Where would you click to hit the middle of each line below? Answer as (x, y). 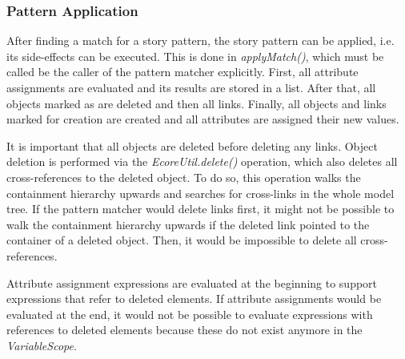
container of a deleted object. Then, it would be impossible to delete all (182, 240)
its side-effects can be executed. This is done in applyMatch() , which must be (195, 56)
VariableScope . (42, 345)
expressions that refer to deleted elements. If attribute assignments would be (194, 298)
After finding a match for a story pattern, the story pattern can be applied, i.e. (200, 40)
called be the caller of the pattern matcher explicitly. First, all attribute (182, 72)
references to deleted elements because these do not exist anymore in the (184, 330)
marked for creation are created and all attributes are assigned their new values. (203, 119)
